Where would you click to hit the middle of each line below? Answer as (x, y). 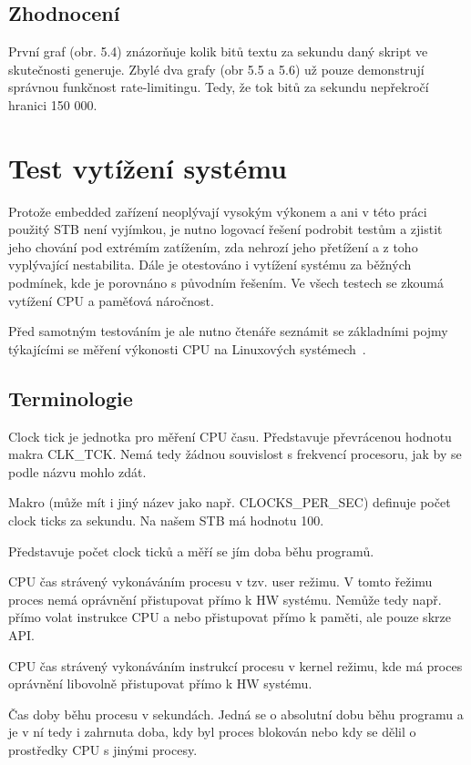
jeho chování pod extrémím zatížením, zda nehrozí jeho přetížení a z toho (213, 246)
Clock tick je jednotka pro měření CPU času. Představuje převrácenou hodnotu (230, 436)
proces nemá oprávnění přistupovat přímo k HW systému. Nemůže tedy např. (225, 599)
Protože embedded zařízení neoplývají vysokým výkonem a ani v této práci (218, 211)
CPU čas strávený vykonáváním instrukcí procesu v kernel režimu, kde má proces (235, 665)
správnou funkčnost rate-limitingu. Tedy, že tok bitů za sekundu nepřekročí (219, 87)
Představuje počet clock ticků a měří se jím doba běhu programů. (191, 551)
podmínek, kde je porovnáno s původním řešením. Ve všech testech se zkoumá (226, 283)
